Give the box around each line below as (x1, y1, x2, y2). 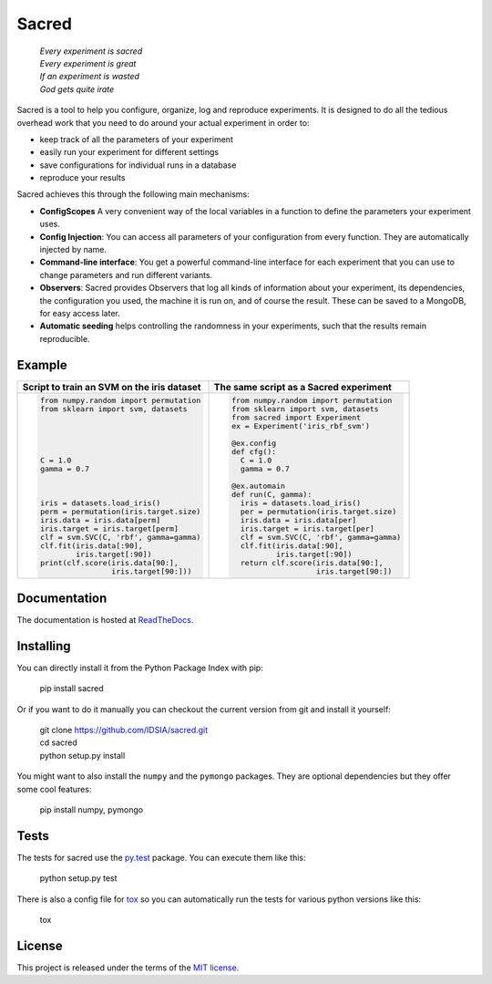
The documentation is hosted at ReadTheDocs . (16, 614, 194, 625)
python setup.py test (39, 873, 118, 884)
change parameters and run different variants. (39, 269, 213, 280)
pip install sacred (39, 683, 104, 694)
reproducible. (39, 333, 90, 344)
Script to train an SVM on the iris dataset (22, 380, 201, 393)
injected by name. (39, 244, 108, 255)
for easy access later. (39, 307, 120, 318)
